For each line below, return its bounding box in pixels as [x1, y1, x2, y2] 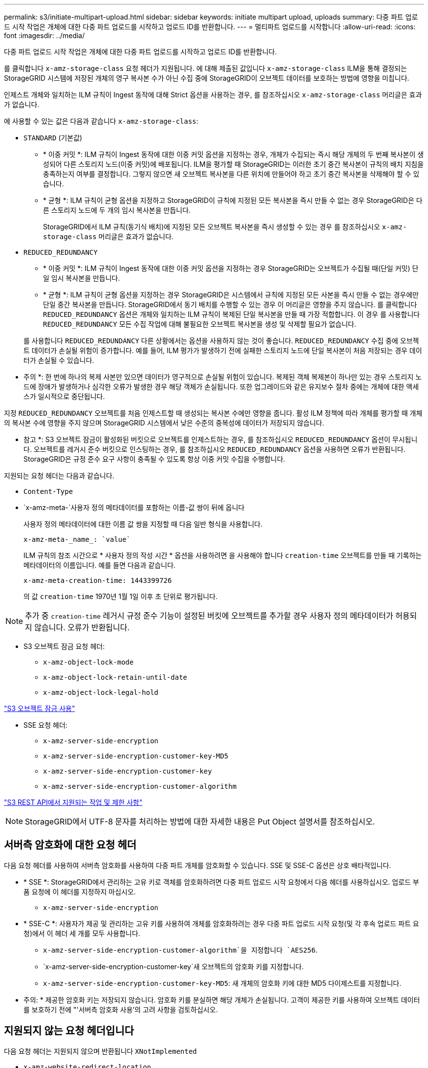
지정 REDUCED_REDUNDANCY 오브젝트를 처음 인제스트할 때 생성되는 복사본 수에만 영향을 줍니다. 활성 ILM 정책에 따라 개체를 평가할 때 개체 [4, 409, 423, 417]
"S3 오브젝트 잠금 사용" [4, 704, 75, 712]
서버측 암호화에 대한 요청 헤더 [4, 839, 137, 851]
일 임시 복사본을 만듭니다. [43, 274, 120, 282]
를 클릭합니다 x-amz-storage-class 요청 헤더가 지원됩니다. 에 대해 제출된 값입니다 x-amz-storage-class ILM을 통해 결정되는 [4, 64, 407, 72]
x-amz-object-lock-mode [43, 658, 134, 666]
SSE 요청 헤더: [23, 721, 67, 729]
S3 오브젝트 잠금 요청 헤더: [23, 642, 105, 650]
